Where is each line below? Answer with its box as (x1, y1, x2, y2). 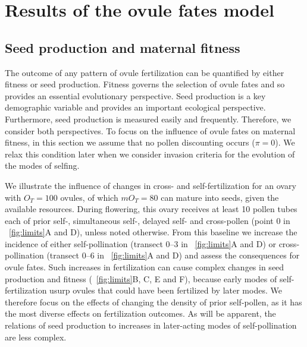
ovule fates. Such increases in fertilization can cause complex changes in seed (5, 261, 284, 273)
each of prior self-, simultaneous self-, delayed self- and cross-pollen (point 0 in (5, 214, 290, 226)
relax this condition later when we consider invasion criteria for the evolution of (5, 147, 295, 160)
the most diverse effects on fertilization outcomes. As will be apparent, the (5, 307, 276, 320)
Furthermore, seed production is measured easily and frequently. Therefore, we (5, 112, 292, 125)
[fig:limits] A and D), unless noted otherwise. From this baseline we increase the (9, 226, 297, 238)
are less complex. (5, 330, 67, 343)
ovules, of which (60, 191, 118, 203)
